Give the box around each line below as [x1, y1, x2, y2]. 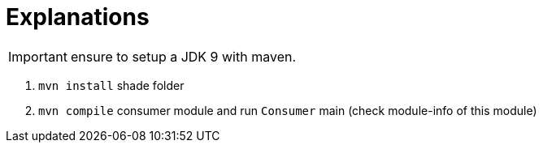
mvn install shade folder [38, 78, 185, 92]
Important [8, 48, 67, 65]
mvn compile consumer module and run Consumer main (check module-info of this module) [38, 103, 537, 117]
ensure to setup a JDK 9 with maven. [70, 48, 297, 65]
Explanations [6, 3, 150, 31]
